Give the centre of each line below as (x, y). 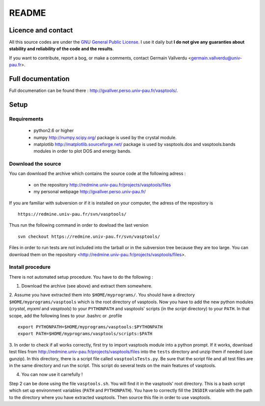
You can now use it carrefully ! (52, 375)
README (27, 13)
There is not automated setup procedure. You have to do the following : (81, 277)
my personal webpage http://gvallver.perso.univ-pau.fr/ (90, 192)
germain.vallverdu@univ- (217, 58)
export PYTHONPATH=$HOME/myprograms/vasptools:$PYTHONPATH (90, 327)
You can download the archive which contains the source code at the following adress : (97, 174)
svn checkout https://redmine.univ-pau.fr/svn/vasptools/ (89, 236)
